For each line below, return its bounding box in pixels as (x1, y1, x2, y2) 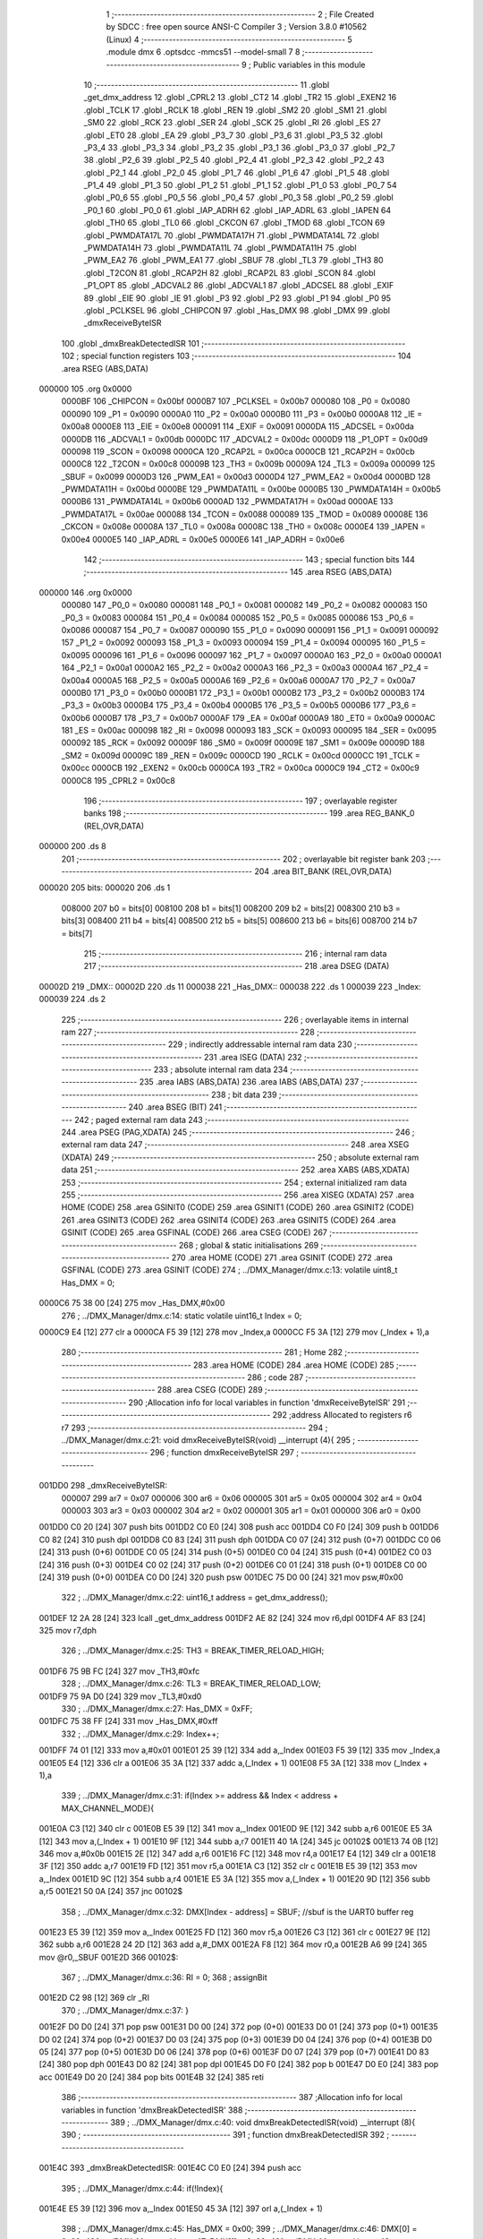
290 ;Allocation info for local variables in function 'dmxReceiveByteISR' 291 (128, 1397, 406, 1408)
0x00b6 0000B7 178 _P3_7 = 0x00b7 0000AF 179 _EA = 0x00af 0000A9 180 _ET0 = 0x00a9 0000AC (61, 712, 436, 723)
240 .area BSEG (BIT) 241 (128, 1102, 223, 1112)
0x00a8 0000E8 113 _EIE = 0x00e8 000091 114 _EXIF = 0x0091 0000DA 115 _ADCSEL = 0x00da (61, 421, 415, 432)
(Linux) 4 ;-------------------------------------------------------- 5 (106, 34, 352, 45)
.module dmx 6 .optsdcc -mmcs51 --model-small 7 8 (106, 47, 301, 57)
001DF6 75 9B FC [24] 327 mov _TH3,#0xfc (38, 1666, 200, 1677)
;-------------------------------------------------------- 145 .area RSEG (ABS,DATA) (83, 567, 393, 578)
